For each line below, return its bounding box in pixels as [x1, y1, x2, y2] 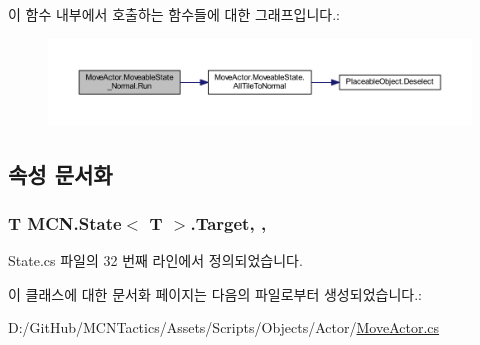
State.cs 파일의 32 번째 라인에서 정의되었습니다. [8, 250, 303, 271]
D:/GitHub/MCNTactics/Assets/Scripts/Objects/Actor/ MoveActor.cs [8, 317, 440, 338]
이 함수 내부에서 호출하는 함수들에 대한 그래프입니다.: [8, 4, 340, 24]
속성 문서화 [8, 158, 113, 189]
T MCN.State [8, 210, 122, 235]
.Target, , [190, 210, 267, 235]
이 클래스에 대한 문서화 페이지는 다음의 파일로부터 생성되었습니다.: [8, 283, 422, 304]
